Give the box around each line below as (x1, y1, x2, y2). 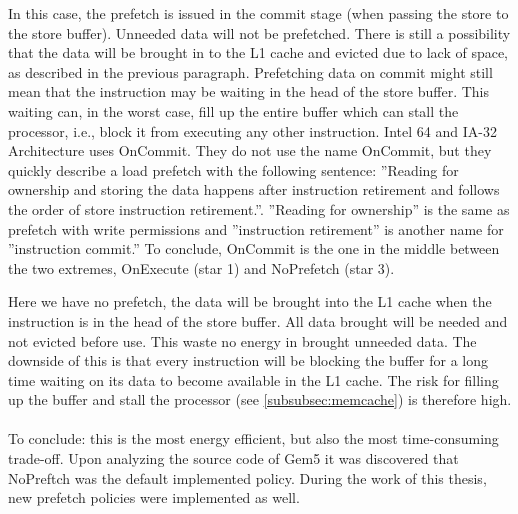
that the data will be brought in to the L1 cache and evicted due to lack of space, (8, 42, 509, 63)
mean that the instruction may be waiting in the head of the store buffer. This (8, 81, 490, 102)
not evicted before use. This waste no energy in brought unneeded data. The (8, 330, 477, 351)
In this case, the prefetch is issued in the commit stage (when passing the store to (8, 3, 509, 23)
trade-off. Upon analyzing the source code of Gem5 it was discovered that (8, 448, 459, 469)
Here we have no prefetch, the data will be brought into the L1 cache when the (8, 291, 492, 312)
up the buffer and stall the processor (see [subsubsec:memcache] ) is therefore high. (8, 389, 512, 410)
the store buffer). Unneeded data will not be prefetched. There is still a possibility (8, 22, 511, 43)
